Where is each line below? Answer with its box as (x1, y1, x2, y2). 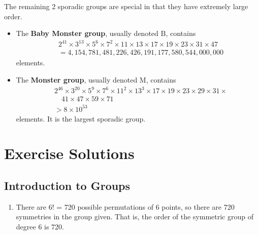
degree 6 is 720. (16, 221, 64, 231)
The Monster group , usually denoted (16, 74, 138, 85)
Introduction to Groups (4, 177, 131, 193)
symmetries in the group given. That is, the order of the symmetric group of (16, 211, 253, 222)
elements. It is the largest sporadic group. (16, 113, 146, 124)
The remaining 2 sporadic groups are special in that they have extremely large (4, 1, 248, 11)
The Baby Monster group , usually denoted (16, 28, 158, 38)
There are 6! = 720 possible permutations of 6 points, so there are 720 (16, 201, 235, 212)
